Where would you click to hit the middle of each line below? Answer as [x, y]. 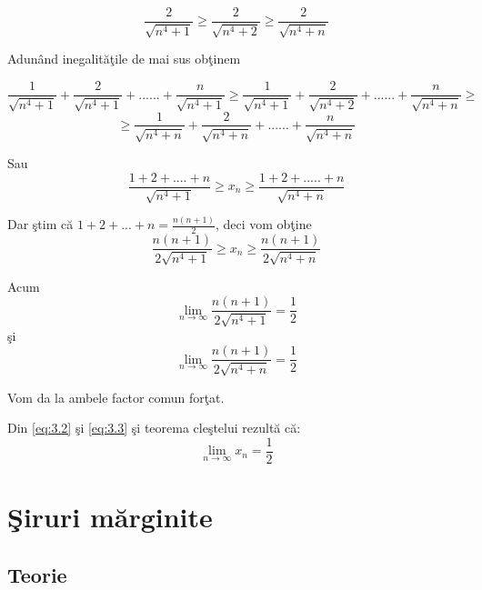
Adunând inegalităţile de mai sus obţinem [124, 59]
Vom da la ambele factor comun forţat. [116, 397]
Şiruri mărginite [110, 517]
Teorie [37, 574]
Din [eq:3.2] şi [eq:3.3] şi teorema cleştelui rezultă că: [154, 428]
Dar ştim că [40, 224]
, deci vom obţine [263, 224]
